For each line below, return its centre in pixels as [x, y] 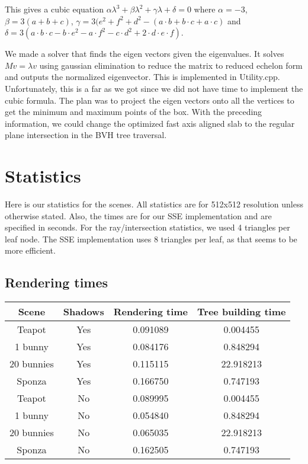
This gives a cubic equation [54, 9]
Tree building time [242, 312]
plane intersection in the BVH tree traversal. [86, 135]
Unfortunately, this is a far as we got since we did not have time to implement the [154, 88]
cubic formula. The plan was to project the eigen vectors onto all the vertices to [150, 100]
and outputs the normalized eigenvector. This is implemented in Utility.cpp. [142, 77]
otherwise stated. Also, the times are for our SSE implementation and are [138, 215]
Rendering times [57, 282]
